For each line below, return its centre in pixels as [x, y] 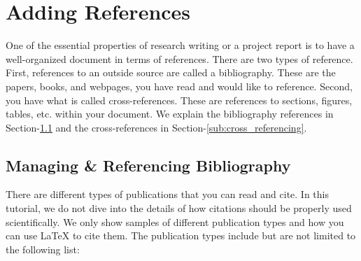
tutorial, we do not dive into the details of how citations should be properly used [179, 208]
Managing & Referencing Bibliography [148, 165]
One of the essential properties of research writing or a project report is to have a [180, 45]
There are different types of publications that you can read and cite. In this [167, 194]
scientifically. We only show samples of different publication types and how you [175, 221]
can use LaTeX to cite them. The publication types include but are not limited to [181, 235]
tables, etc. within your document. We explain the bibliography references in [170, 114]
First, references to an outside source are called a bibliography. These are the [171, 72]
